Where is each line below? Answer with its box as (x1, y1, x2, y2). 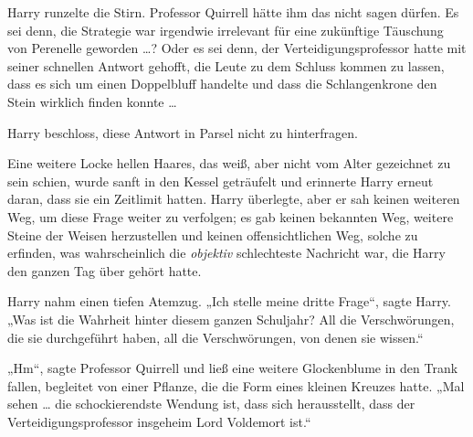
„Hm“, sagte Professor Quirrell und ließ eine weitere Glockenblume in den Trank (7, 358, 458, 378)
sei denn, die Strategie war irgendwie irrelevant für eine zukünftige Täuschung (7, 20, 444, 39)
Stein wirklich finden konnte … (7, 91, 177, 111)
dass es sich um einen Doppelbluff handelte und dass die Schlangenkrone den (7, 74, 437, 93)
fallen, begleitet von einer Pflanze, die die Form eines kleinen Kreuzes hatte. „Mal (7, 376, 465, 395)
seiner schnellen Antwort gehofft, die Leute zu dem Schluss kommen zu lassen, (7, 56, 445, 75)
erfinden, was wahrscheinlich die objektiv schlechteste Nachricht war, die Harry (7, 243, 446, 262)
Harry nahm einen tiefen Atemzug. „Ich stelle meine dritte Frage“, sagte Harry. (7, 292, 451, 311)
